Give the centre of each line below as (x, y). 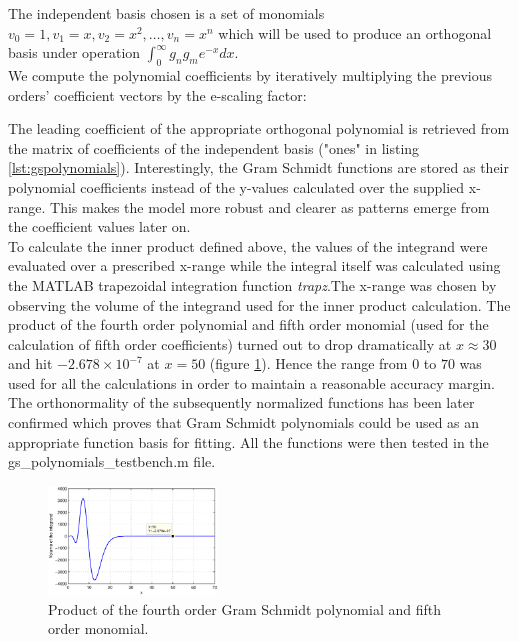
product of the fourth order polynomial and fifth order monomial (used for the (248, 324)
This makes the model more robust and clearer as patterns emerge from (270, 206)
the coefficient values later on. (99, 226)
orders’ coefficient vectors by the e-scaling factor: (157, 94)
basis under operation (74, 52)
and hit (30, 363)
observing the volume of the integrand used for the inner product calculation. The (259, 304)
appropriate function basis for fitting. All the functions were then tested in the (248, 441)
